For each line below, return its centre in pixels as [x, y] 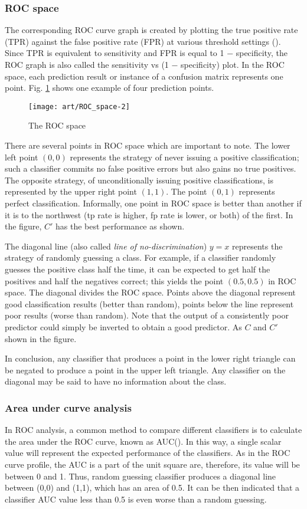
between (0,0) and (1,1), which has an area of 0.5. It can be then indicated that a [152, 487]
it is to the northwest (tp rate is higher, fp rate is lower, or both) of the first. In [149, 214]
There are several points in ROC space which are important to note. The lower [148, 145]
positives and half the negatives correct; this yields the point [114, 280]
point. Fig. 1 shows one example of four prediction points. [110, 88]
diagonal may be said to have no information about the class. [116, 381]
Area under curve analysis [68, 407]
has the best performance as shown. [120, 226]
